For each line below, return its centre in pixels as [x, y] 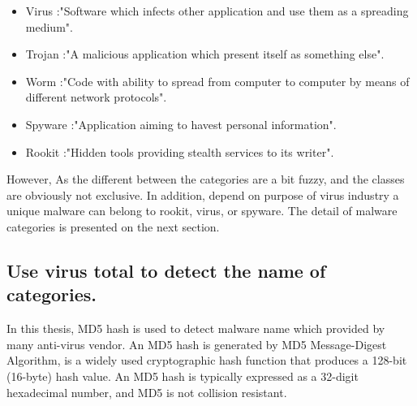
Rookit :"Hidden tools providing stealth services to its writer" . [180, 151]
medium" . [49, 26]
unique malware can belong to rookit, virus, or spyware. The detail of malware [202, 211]
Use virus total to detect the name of [166, 270]
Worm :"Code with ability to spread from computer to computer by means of [217, 81]
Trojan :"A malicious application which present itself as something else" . [205, 54]
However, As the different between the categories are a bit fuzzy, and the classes [206, 179]
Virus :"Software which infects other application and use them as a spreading [217, 11]
